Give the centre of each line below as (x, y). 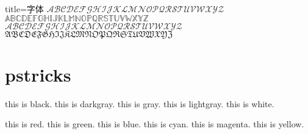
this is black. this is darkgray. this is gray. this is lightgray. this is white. (140, 103)
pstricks (38, 74)
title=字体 (24, 9)
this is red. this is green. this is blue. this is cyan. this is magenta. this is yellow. (155, 124)
